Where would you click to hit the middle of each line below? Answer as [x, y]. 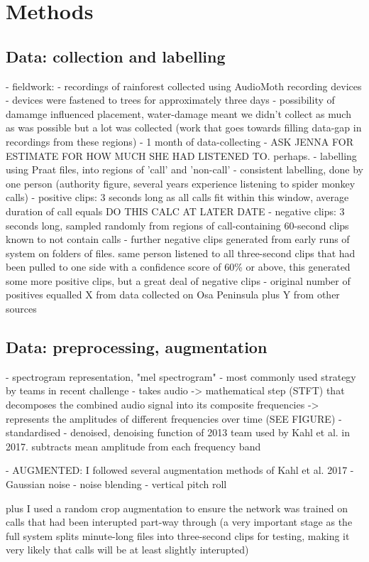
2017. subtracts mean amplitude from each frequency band [133, 446]
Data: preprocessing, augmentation [137, 347]
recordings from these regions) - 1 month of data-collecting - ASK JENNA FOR [180, 141]
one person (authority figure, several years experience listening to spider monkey [181, 183]
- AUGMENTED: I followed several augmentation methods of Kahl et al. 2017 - [180, 470]
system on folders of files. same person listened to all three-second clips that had [181, 253]
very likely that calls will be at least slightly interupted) [127, 550]
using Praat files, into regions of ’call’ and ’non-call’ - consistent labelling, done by [184, 169]
